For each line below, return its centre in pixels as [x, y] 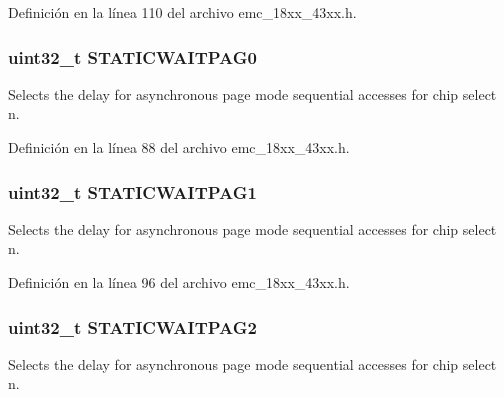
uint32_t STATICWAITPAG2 [132, 326]
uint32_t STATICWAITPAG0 [132, 56]
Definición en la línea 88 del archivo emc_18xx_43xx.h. [179, 147]
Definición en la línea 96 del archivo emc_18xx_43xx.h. [179, 282]
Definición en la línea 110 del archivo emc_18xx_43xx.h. [182, 12]
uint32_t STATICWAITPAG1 [132, 191]
